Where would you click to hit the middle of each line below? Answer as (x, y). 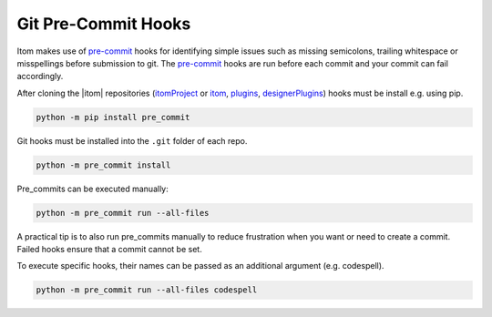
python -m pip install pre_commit (113, 117)
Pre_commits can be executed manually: (92, 189)
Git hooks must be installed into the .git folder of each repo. (132, 140)
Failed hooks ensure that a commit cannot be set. (109, 250)
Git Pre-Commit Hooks (104, 24)
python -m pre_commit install (103, 165)
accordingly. (40, 77)
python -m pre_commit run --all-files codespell (147, 290)
